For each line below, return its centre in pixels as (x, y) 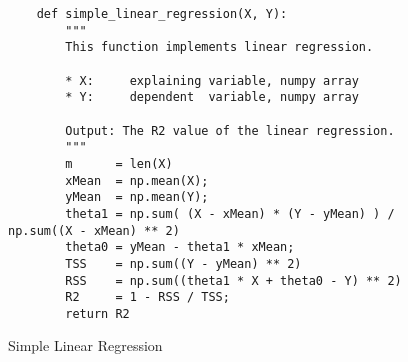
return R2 (97, 313)
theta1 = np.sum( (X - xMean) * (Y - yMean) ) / (230, 213)
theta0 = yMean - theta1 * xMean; (180, 247)
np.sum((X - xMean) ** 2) (94, 230)
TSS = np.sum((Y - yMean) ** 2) (183, 263)
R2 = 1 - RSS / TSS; (147, 297)
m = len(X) (119, 163)
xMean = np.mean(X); (137, 180)
